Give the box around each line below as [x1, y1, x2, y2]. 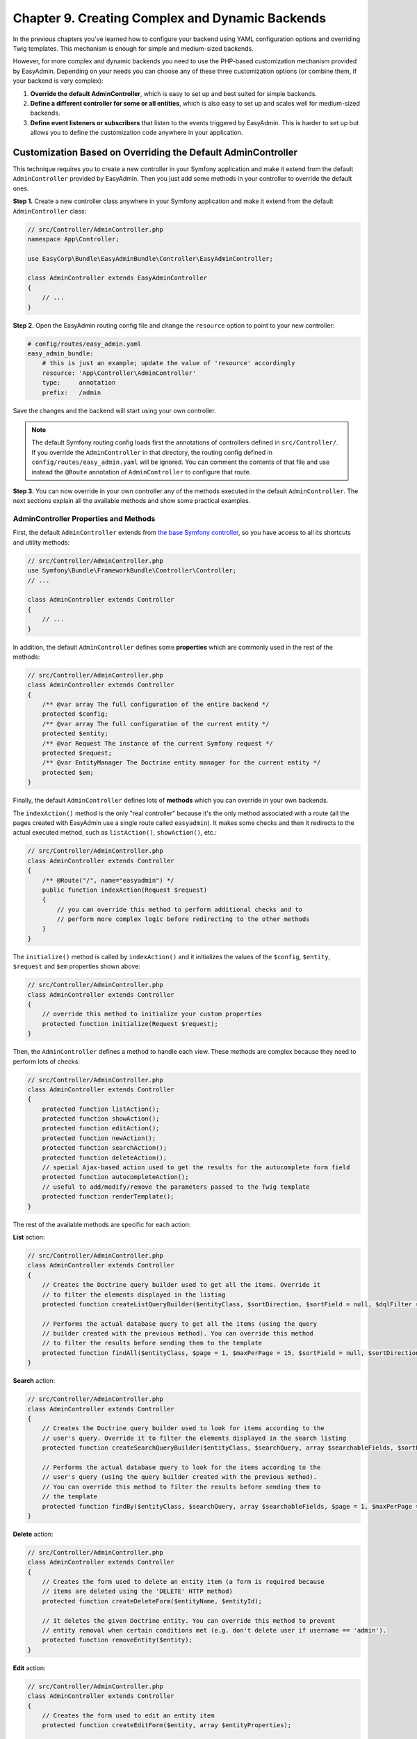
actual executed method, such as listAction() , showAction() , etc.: [13, 828, 217, 837]
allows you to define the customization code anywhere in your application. [30, 129, 243, 137]
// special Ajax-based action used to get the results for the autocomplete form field [42, 1164, 350, 1171]
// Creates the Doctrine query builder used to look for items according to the [42, 1425, 325, 1432]
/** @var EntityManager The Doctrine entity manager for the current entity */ [42, 759, 321, 767]
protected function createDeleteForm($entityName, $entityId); [42, 1597, 263, 1605]
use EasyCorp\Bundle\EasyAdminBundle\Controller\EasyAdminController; [27, 255, 274, 262]
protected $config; [42, 710, 109, 718]
